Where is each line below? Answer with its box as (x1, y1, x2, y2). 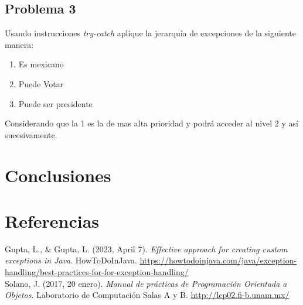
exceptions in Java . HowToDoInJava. (5, 254, 137, 266)
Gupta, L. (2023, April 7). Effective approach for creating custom (54, 242, 288, 255)
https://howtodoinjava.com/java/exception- (139, 254, 297, 266)
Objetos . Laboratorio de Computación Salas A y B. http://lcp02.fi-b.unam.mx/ (5, 289, 290, 301)
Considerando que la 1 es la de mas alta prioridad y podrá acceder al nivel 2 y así (5, 117, 298, 129)
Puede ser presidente (18, 97, 93, 109)
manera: (5, 38, 34, 50)
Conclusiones (5, 163, 111, 187)
